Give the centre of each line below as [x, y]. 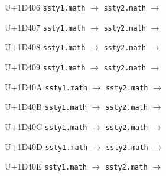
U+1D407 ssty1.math [45, 27]
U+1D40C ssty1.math [46, 126]
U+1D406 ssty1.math [45, 7]
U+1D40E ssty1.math [46, 166]
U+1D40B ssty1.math [46, 107]
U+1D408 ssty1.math [45, 47]
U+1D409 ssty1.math [45, 66]
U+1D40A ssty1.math [46, 87]
